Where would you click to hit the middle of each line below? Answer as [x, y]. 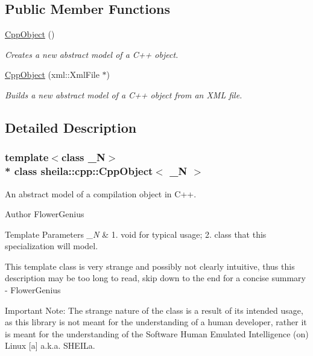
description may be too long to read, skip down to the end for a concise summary [155, 278]
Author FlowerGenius [45, 214]
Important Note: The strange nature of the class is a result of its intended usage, [154, 310]
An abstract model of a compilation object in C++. [101, 193]
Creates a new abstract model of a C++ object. [92, 54]
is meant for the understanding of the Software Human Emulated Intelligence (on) [157, 333]
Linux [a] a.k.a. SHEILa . [50, 345]
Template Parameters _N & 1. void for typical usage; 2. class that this [136, 234]
